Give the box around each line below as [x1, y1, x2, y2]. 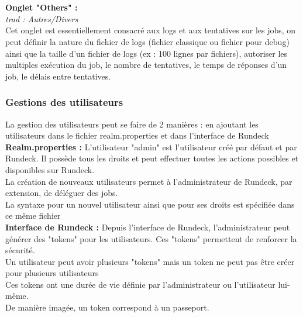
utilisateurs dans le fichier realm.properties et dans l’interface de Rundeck [5, 129, 269, 142]
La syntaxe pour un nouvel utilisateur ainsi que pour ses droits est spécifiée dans [5, 198, 295, 210]
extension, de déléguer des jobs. [5, 187, 118, 199]
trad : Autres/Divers [5, 12, 78, 25]
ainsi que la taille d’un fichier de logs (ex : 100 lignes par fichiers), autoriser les [5, 47, 288, 59]
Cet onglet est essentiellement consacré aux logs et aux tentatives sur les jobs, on [5, 24, 296, 36]
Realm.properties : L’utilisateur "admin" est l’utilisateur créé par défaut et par [5, 140, 297, 153]
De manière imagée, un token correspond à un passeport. [5, 301, 209, 313]
